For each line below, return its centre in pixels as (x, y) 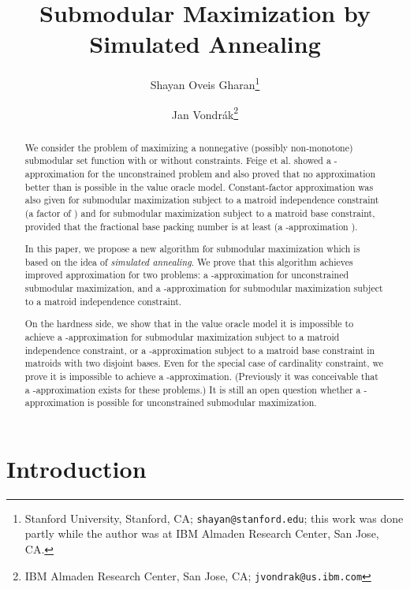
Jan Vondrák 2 (205, 113)
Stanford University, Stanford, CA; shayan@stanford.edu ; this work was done (214, 518)
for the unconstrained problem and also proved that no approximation (232, 173)
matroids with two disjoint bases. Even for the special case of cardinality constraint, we (204, 363)
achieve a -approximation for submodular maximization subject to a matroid (182, 336)
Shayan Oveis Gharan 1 (205, 83)
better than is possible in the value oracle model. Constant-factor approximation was (199, 186)
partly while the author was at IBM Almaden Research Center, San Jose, (202, 533)
